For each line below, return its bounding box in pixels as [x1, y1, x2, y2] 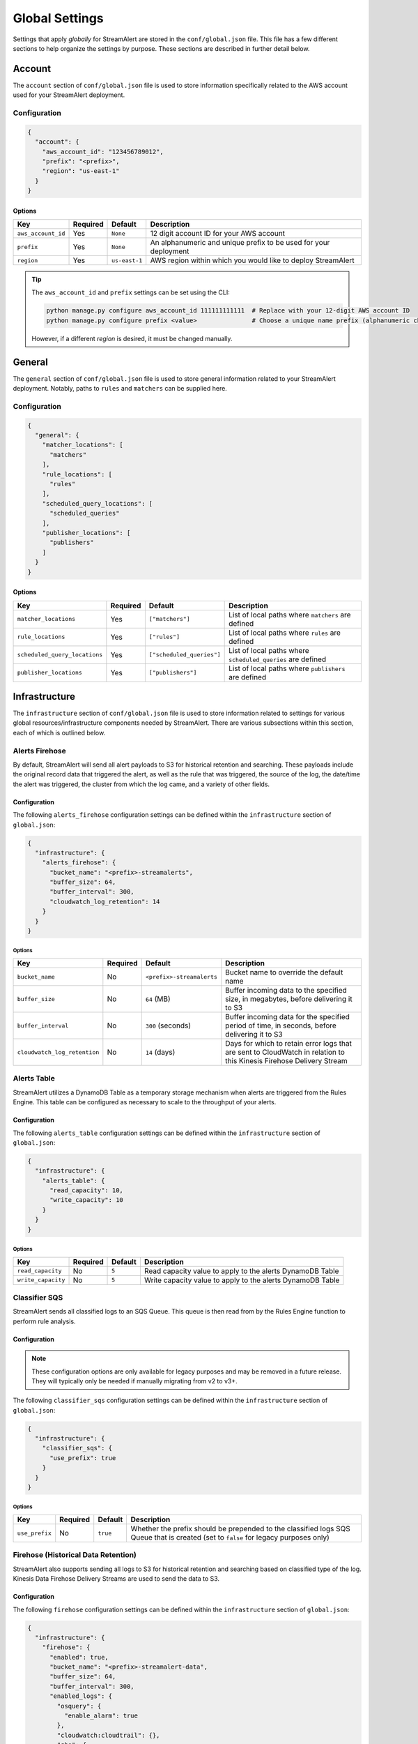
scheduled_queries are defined [229, 654, 327, 664]
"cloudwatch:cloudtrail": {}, [56, 1731, 160, 1739]
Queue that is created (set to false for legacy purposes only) [130, 1533, 330, 1542]
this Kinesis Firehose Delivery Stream [225, 1056, 348, 1066]
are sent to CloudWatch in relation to [225, 1047, 345, 1057]
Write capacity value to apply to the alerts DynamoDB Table [144, 1275, 340, 1285]
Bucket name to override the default [225, 968, 343, 977]
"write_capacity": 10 [49, 1196, 123, 1204]
